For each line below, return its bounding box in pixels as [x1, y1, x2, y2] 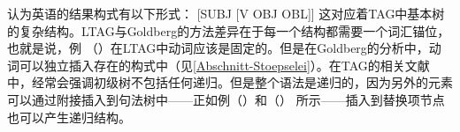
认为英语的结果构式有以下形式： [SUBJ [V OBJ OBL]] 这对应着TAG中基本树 [7, 4, 445, 22]
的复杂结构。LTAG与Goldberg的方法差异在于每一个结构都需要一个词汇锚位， [7, 21, 450, 40]
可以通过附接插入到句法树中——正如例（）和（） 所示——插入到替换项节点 [7, 90, 445, 108]
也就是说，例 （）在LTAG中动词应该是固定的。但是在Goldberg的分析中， [7, 39, 429, 57]
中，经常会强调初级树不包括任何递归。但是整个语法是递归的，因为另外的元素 [7, 73, 453, 92]
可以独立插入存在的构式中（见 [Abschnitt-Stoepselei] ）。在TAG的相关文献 [19, 55, 430, 74]
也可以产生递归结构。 [7, 107, 131, 126]
